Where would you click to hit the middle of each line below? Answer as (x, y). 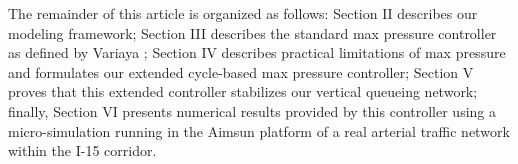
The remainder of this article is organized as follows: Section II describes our (243, 13)
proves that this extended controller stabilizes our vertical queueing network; (243, 91)
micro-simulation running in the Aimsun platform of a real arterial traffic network (259, 130)
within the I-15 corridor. (82, 150)
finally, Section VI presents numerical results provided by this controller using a (252, 110)
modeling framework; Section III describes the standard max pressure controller (252, 32)
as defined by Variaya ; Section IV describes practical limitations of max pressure (257, 52)
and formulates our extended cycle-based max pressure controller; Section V (241, 71)
